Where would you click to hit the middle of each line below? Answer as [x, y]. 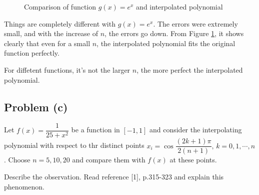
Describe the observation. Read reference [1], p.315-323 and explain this [114, 177]
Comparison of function [60, 7]
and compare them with [109, 160]
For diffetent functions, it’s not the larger [67, 69]
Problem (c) [36, 107]
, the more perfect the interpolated [190, 69]
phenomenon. [24, 186]
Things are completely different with [60, 23]
